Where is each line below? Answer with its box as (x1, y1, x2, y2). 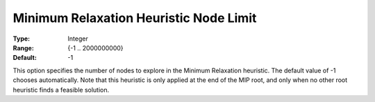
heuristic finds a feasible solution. (12, 85, 110, 94)
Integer (67, 34, 88, 43)
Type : (12, 34, 31, 43)
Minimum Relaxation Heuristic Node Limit (12, 10, 257, 25)
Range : (12, 43, 34, 52)
